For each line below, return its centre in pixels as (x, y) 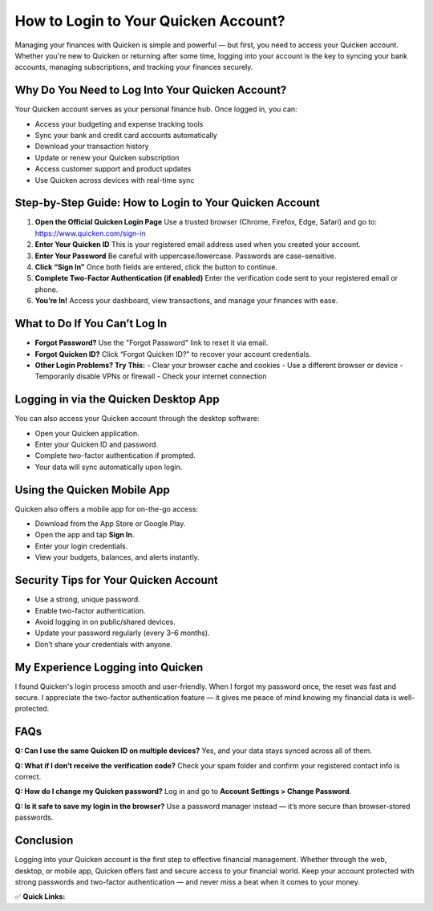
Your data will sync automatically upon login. (109, 467)
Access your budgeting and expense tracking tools (119, 123)
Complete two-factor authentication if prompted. (115, 455)
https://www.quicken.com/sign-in (90, 233)
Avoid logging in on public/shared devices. (105, 622)
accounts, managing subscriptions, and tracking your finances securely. (134, 67)
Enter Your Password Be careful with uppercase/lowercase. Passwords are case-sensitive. (186, 256)
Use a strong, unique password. (87, 599)
